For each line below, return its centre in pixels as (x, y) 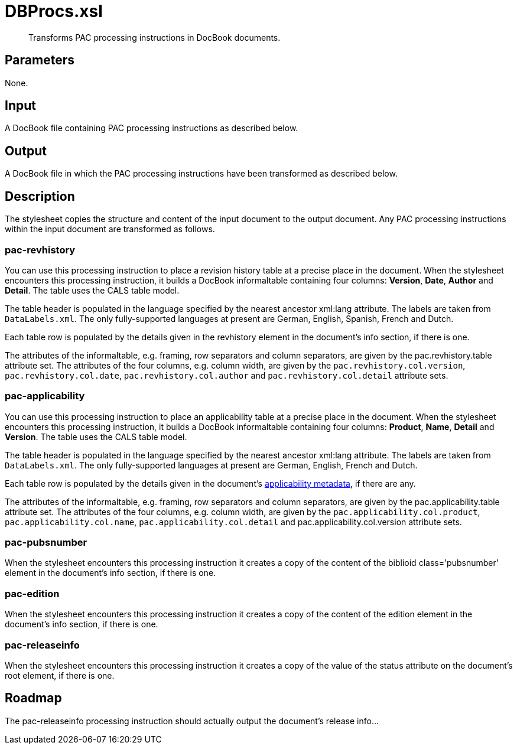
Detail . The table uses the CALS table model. (92, 290)
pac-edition (32, 593)
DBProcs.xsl (54, 11)
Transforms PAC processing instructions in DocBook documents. (155, 37)
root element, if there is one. (60, 675)
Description (40, 196)
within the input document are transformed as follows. (110, 229)
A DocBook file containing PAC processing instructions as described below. (152, 128)
